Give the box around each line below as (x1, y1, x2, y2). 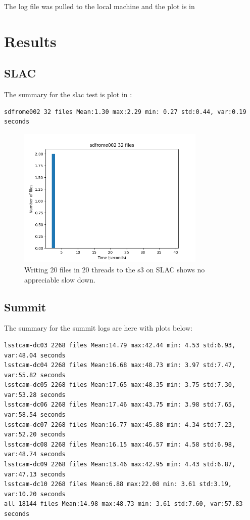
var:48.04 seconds (4, 351, 66, 359)
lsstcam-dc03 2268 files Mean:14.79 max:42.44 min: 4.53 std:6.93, (4, 341, 236, 349)
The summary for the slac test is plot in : (4, 89, 132, 100)
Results (4, 30, 57, 51)
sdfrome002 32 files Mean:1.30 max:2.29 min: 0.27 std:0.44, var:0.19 (4, 108, 246, 115)
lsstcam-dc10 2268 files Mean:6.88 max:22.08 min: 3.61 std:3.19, (4, 481, 232, 488)
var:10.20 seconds (4, 490, 66, 498)
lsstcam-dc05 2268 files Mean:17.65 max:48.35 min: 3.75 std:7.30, (4, 381, 236, 389)
